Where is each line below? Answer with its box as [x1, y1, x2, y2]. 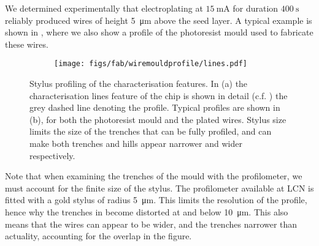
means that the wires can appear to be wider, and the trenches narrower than [5, 217, 298, 230]
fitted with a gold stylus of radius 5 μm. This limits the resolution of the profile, [5, 193, 307, 206]
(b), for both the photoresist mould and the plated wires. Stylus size [29, 113, 286, 125]
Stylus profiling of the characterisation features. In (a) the [29, 77, 248, 90]
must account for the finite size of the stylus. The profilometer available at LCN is [5, 181, 314, 194]
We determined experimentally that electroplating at [5, 2, 203, 14]
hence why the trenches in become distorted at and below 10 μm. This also [5, 205, 288, 218]
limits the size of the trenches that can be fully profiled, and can [29, 125, 272, 138]
